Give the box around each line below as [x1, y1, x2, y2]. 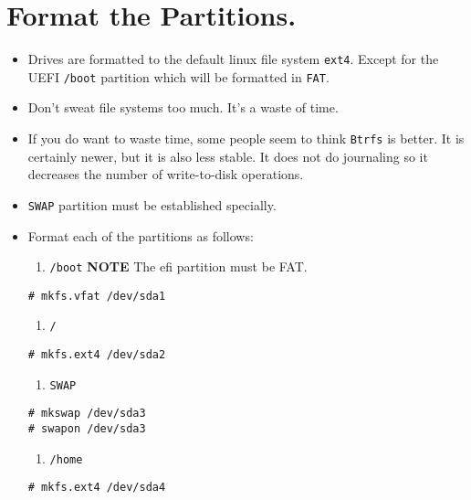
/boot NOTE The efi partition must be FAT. [49, 257, 308, 276]
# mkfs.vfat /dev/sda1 [27, 289, 166, 303]
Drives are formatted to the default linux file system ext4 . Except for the [27, 49, 439, 69]
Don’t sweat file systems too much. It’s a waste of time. [27, 98, 339, 117]
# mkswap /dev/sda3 [27, 407, 146, 420]
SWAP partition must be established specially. [27, 195, 277, 214]
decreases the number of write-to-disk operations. [27, 165, 304, 184]
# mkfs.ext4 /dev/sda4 [27, 481, 166, 495]
